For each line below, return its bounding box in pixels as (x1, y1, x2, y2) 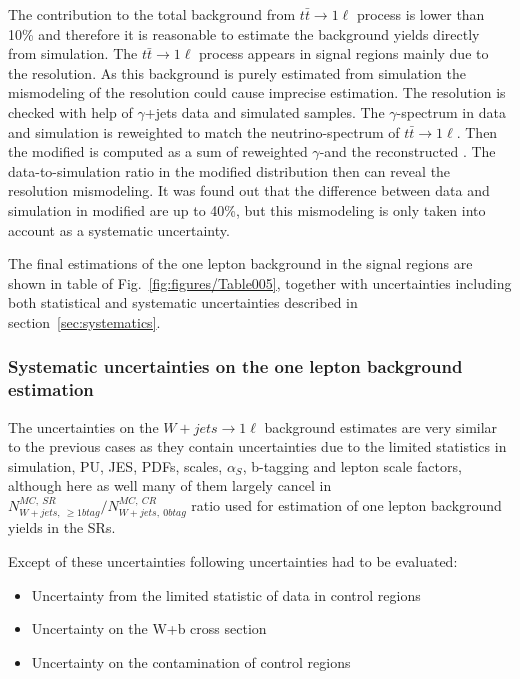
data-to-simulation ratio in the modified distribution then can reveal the (8, 160, 451, 181)
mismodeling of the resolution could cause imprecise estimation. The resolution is (8, 82, 506, 103)
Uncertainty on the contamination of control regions (31, 651, 351, 672)
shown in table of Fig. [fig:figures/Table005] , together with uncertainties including (8, 272, 512, 293)
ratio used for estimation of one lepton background (191, 495, 502, 516)
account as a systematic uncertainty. (8, 219, 230, 240)
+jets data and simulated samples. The (144, 101, 385, 122)
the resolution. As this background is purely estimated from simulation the (8, 62, 466, 83)
